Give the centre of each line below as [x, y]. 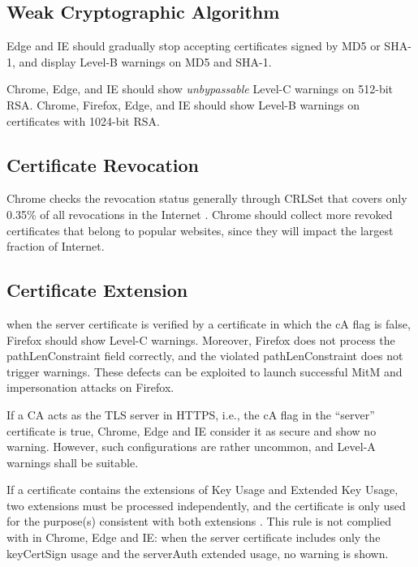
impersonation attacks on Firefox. [90, 387]
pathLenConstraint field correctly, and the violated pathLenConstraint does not [205, 356]
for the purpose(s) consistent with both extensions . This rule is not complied [199, 521]
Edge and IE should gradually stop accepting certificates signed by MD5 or [194, 46]
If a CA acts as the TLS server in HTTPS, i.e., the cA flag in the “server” [191, 414]
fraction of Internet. [56, 246]
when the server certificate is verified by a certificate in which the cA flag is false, [209, 323]
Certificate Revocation [103, 164]
